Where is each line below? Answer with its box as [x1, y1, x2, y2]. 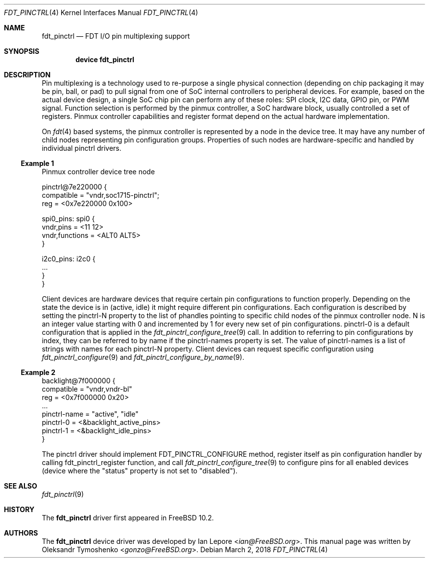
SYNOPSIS [4, 47, 40, 55]
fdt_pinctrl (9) [42, 490, 84, 498]
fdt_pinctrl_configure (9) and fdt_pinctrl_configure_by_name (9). [42, 353, 244, 361]
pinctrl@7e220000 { [42, 183, 107, 191]
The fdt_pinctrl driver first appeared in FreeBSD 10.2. [42, 514, 214, 522]
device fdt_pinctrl [75, 55, 135, 64]
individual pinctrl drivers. [42, 144, 121, 152]
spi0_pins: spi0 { [42, 214, 95, 223]
